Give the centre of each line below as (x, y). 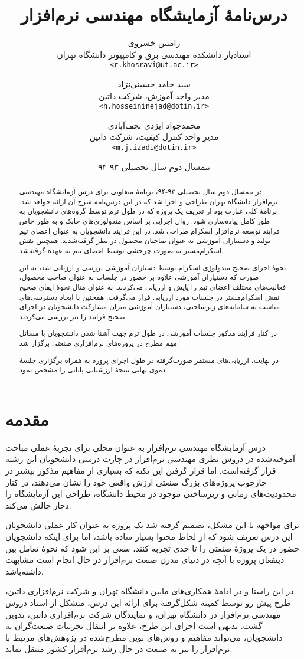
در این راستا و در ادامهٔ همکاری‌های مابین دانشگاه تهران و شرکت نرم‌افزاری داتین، (150, 591)
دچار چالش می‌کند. (38, 505)
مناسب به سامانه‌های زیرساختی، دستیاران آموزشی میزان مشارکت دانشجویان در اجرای (150, 306)
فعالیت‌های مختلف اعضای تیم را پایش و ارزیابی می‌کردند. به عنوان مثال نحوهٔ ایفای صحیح (153, 286)
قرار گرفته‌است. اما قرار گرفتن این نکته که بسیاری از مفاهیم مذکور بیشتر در (141, 470)
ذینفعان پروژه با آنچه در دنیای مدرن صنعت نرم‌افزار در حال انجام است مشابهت (145, 560)
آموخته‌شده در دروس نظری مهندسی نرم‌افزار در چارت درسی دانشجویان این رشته (150, 459)
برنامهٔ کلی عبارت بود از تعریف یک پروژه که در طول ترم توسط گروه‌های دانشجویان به (148, 211)
